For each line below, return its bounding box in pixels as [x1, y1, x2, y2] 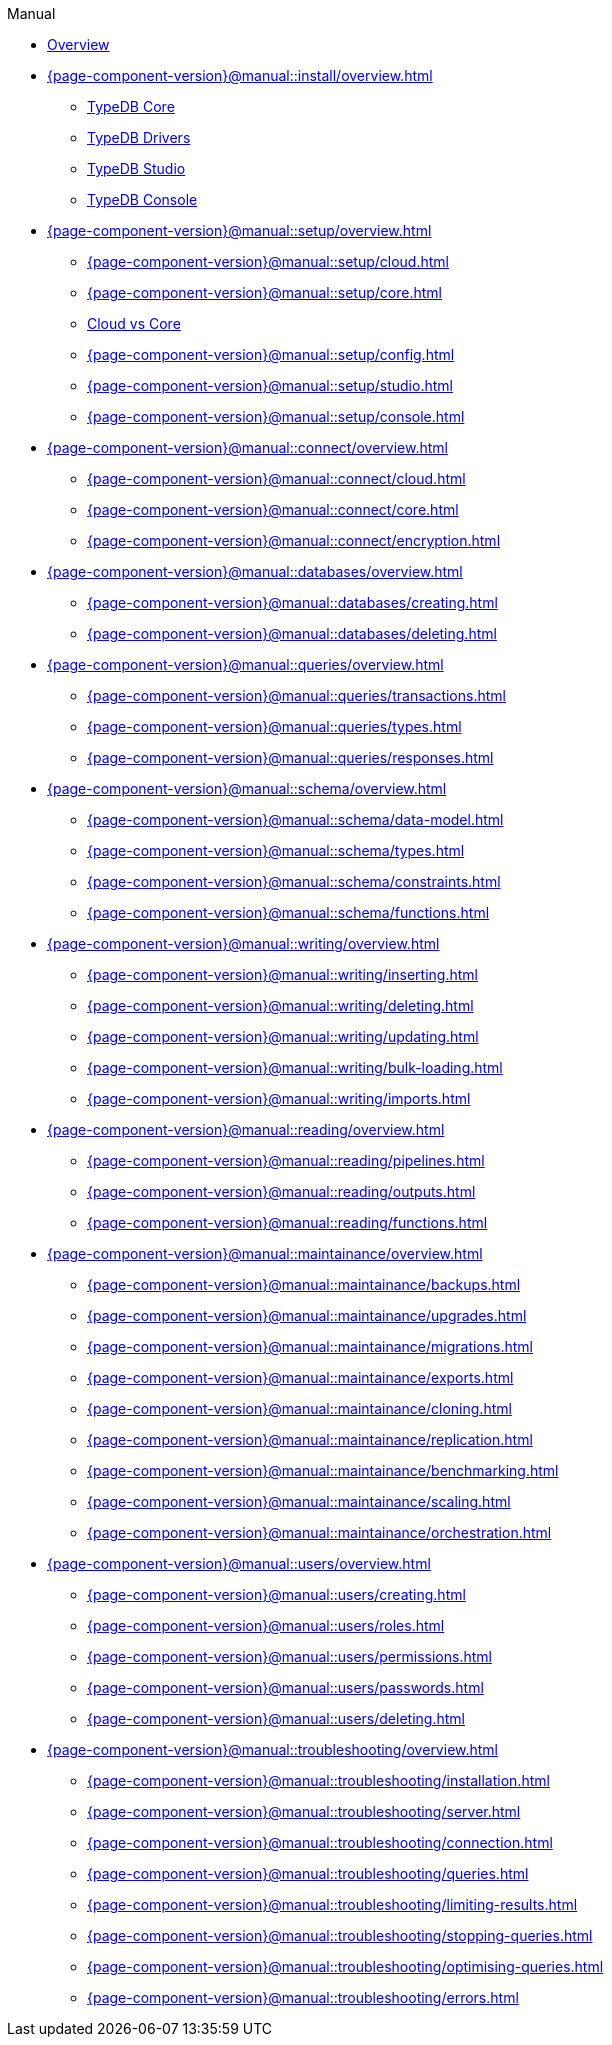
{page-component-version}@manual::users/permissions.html [87, 1648, 492, 1665]
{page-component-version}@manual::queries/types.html [87, 718, 462, 735]
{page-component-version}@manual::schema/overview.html [47, 780, 447, 797]
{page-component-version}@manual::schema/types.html [87, 842, 465, 859]
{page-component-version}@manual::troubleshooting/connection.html [87, 1834, 553, 1851]
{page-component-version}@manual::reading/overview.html [47, 1121, 445, 1138]
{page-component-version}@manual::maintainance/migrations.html [87, 1338, 533, 1355]
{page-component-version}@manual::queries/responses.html [87, 749, 494, 766]
